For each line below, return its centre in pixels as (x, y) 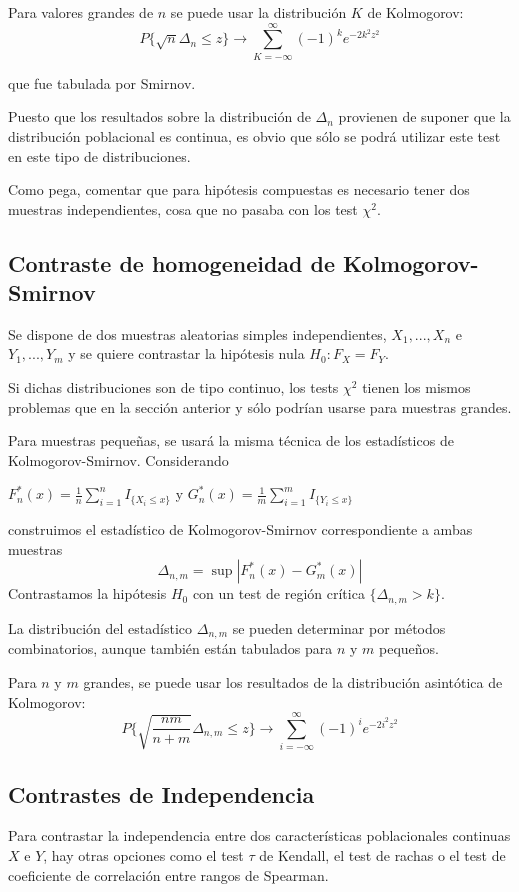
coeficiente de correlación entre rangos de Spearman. (168, 874)
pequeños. (409, 648)
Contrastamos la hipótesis (87, 593)
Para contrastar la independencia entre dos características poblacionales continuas (259, 835)
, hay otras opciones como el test (143, 855)
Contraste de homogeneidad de (172, 262)
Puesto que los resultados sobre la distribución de (159, 116)
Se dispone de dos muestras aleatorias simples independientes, (197, 333)
